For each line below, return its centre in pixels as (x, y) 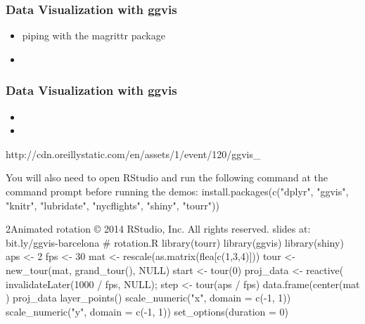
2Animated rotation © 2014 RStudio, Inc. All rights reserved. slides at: (158, 229)
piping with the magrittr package (94, 35)
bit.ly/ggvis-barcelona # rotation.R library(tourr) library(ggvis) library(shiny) (175, 242)
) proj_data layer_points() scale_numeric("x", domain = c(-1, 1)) (148, 298)
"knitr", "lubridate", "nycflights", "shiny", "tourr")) (113, 205)
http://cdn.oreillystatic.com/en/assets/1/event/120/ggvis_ (133, 154)
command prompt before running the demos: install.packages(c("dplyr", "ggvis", (177, 191)
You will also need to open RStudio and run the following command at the (167, 177)
